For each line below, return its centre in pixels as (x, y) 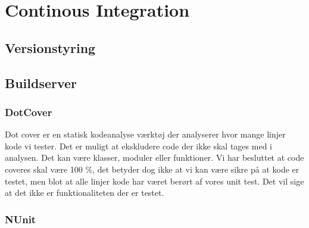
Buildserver (41, 82)
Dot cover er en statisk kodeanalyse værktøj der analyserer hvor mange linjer (145, 134)
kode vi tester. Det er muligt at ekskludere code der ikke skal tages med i (138, 146)
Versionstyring (50, 47)
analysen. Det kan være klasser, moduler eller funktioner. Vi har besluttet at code (154, 157)
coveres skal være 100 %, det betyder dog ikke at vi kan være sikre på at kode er (152, 169)
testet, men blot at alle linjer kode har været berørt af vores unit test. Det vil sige (154, 181)
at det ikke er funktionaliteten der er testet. (85, 193)
